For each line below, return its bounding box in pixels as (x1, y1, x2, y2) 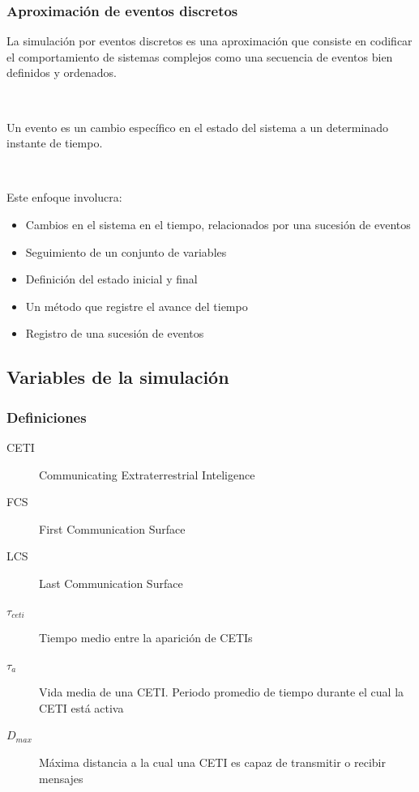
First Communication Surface (39, 520, 186, 537)
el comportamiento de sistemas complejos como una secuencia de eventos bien (6, 48, 393, 65)
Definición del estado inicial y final (25, 270, 198, 287)
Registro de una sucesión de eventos (25, 325, 204, 342)
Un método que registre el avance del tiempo (25, 297, 248, 314)
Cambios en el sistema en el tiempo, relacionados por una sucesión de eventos (25, 215, 411, 232)
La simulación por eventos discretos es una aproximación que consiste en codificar (6, 32, 413, 49)
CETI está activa (39, 699, 124, 716)
